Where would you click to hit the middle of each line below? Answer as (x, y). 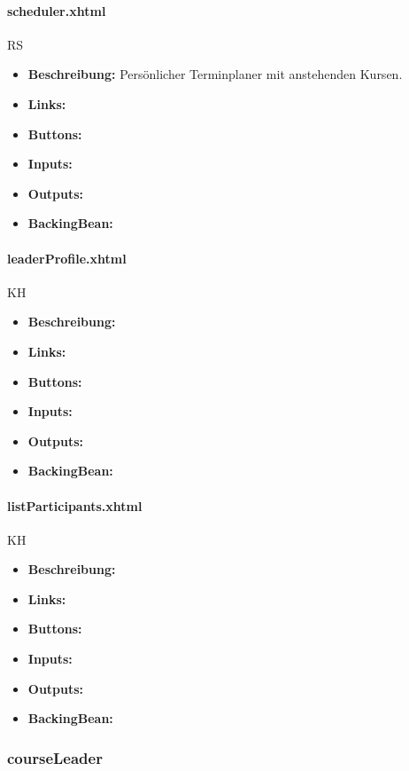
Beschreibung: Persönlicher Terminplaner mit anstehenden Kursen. (215, 74)
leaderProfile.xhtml (67, 258)
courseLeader (55, 757)
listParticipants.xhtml (75, 505)
